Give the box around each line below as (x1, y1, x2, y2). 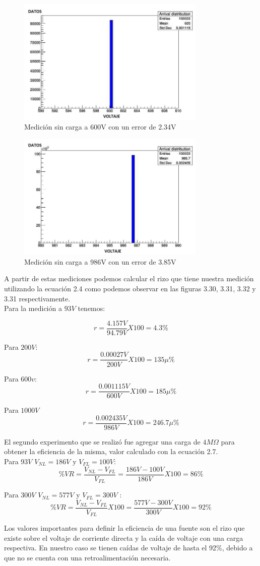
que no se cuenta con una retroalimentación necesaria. (4, 552, 171, 563)
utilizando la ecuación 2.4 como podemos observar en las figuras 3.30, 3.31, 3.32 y (4, 283, 256, 294)
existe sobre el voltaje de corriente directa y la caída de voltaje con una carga (4, 532, 243, 543)
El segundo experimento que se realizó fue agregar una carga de (4, 436, 201, 447)
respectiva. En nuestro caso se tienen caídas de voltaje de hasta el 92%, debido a (4, 542, 253, 553)
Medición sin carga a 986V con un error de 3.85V (24, 256, 176, 267)
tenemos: (78, 303, 105, 313)
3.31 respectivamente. (4, 293, 71, 303)
